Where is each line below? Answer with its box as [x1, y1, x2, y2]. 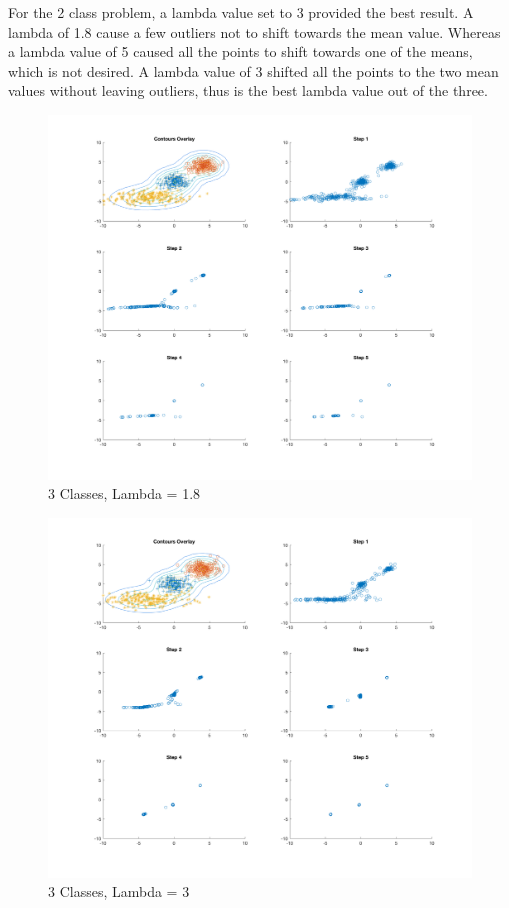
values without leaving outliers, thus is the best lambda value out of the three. [8, 80, 488, 101]
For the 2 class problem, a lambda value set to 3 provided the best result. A [8, 2, 474, 22]
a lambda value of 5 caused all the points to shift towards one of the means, [8, 41, 473, 62]
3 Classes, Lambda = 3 [48, 881, 190, 902]
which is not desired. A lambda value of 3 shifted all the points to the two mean [8, 60, 499, 81]
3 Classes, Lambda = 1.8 [48, 483, 201, 504]
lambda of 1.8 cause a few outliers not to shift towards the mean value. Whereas [8, 21, 501, 42]
